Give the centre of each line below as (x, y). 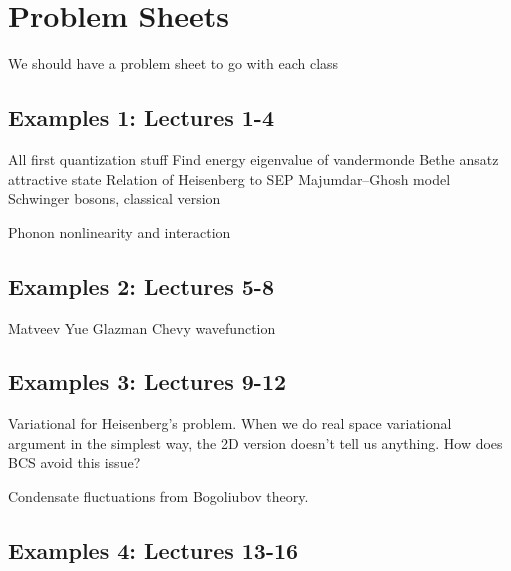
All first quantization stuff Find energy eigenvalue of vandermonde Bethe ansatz (253, 158)
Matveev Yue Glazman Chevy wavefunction (142, 327)
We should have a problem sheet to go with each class (173, 63)
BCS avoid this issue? (74, 462)
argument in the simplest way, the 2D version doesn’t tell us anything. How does (255, 442)
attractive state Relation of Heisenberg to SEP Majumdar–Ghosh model (229, 178)
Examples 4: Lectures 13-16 (153, 550)
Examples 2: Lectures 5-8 (141, 285)
